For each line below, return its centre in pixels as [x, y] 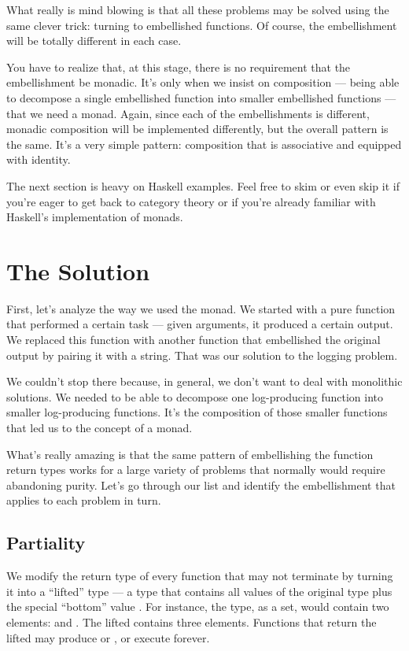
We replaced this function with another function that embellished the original [193, 340]
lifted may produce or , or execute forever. [108, 637]
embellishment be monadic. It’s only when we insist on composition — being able [203, 82]
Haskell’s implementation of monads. [95, 217]
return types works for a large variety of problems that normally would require [196, 470]
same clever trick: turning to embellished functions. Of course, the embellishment [202, 25]
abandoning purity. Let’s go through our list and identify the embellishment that [201, 485]
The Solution [78, 270]
